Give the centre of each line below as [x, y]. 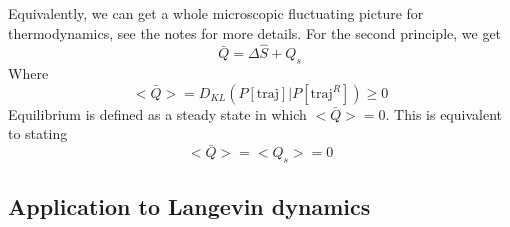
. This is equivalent [443, 113]
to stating [38, 133]
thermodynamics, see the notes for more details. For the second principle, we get [255, 32]
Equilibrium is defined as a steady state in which [157, 113]
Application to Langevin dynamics [189, 206]
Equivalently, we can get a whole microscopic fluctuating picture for [216, 13]
